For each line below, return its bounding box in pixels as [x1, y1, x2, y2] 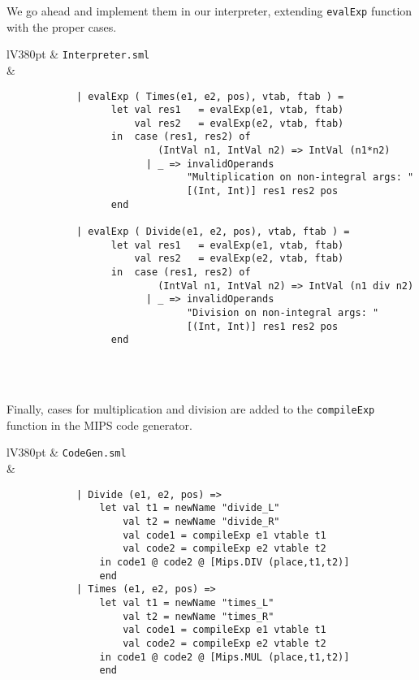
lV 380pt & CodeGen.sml [6, 444, 127, 461]
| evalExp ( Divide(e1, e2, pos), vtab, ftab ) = [76, 226, 350, 238]
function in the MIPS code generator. [6, 416, 192, 433]
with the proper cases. [6, 18, 117, 35]
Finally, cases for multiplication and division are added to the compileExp [6, 401, 375, 418]
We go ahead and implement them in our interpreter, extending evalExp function [6, 2, 413, 19]
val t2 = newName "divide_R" [123, 515, 280, 527]
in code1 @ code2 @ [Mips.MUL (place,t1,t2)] [99, 651, 350, 663]
